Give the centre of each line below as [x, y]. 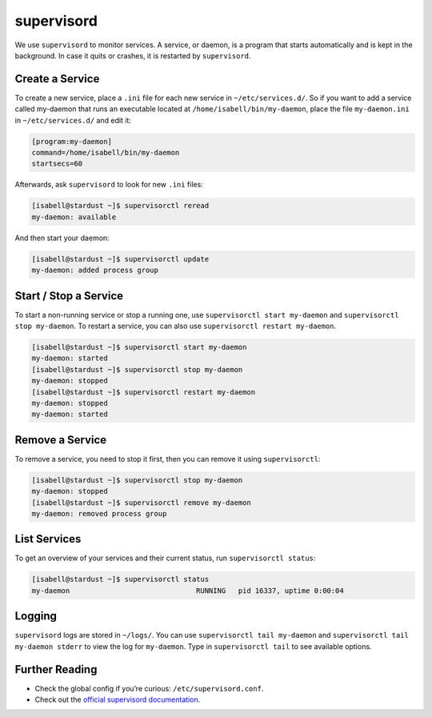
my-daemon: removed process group [99, 513]
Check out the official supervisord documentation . [118, 699]
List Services [48, 539]
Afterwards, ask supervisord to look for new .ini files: [109, 185]
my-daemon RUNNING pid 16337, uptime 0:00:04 [188, 591]
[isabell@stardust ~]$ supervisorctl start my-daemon [139, 347]
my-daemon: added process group [95, 270]
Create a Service [57, 79]
